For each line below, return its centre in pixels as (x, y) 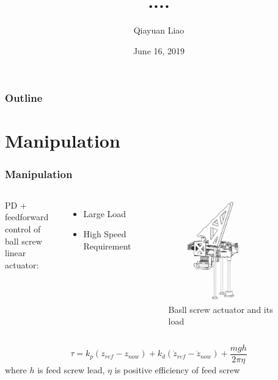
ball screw (24, 241)
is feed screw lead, (71, 369)
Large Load (105, 213)
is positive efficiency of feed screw (177, 369)
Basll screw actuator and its (221, 309)
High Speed (105, 234)
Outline (24, 98)
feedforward (27, 217)
